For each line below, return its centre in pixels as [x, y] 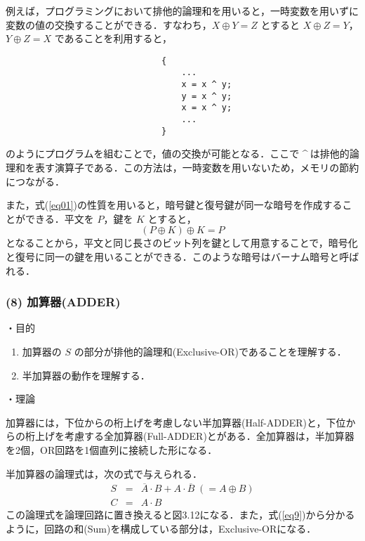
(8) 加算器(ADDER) [63, 302]
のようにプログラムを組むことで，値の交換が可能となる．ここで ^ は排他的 [178, 154]
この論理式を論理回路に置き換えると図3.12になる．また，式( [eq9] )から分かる [180, 515]
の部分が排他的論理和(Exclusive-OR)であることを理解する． [210, 351]
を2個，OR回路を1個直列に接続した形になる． [112, 449]
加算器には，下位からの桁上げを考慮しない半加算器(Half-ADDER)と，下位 [176, 422]
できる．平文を [59, 218]
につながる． [35, 181]
